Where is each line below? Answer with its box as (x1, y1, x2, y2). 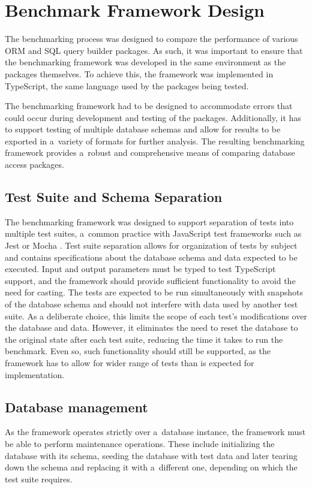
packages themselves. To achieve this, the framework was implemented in (5, 67, 274, 80)
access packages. (5, 158, 64, 171)
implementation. (5, 368, 65, 381)
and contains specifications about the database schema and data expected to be (5, 250, 298, 263)
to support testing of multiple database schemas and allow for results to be (5, 123, 281, 135)
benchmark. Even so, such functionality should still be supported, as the (5, 345, 271, 357)
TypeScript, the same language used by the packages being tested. (5, 79, 249, 92)
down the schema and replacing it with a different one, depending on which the (5, 461, 298, 473)
